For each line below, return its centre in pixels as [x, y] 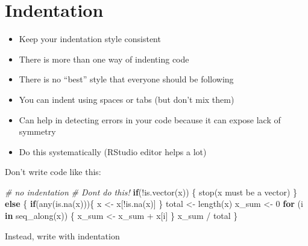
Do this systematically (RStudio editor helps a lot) [113, 151]
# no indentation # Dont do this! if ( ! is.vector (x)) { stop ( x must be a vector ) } [151, 192]
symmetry [37, 131]
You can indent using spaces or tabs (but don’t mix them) [127, 99]
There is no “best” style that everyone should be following [126, 79]
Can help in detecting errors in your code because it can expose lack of [150, 119]
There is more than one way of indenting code [104, 59]
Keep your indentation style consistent [90, 39]
